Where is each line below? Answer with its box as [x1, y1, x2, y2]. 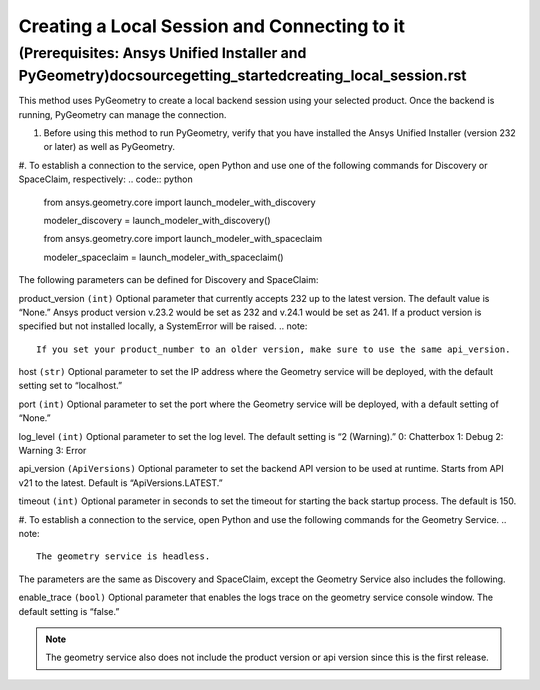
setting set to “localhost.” [18, 380, 123, 392]
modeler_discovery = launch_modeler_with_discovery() [43, 214, 271, 226]
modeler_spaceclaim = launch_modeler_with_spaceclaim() [43, 251, 284, 263]
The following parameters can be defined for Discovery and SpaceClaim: [18, 274, 319, 286]
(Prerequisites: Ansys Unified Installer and [18, 44, 307, 62]
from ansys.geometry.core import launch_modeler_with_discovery [43, 196, 316, 208]
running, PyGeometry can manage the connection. [18, 108, 227, 120]
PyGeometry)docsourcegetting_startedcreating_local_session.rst [18, 66, 467, 85]
